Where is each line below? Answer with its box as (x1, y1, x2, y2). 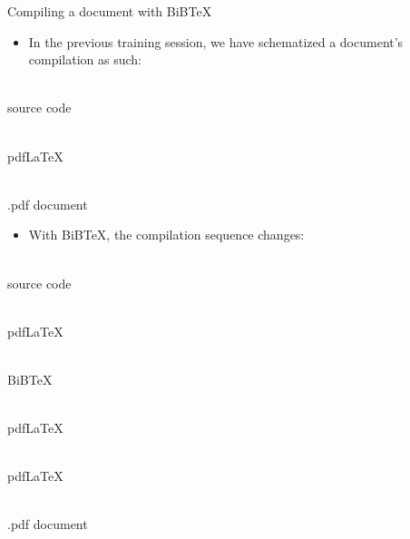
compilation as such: (28, 50, 142, 69)
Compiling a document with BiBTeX (7, 2, 212, 20)
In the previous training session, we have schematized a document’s (28, 32, 404, 51)
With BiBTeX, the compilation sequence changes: (28, 225, 305, 244)
